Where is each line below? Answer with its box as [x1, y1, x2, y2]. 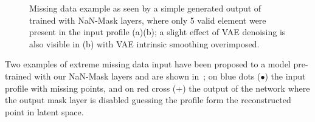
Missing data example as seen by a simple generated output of [29, 2, 261, 14]
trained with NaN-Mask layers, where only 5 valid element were [29, 13, 266, 26]
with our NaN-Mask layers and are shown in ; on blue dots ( [34, 69, 261, 82]
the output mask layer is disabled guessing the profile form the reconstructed [5, 93, 291, 106]
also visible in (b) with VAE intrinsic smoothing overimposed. [29, 37, 260, 50]
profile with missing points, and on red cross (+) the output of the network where [5, 81, 310, 94]
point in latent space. [5, 105, 84, 118]
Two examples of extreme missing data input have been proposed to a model [5, 58, 291, 70]
